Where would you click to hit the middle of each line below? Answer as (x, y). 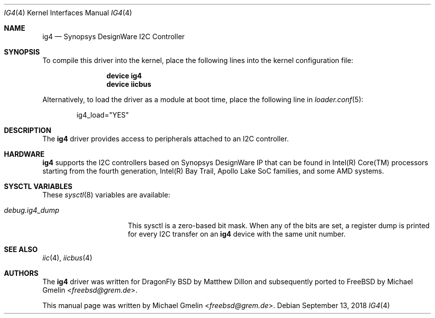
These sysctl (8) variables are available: (106, 195)
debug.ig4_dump (32, 210)
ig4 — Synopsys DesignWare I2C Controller (113, 36)
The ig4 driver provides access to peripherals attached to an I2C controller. (166, 139)
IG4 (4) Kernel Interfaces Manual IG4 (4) (68, 13)
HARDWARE (24, 154)
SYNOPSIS (22, 52)
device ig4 (124, 76)
